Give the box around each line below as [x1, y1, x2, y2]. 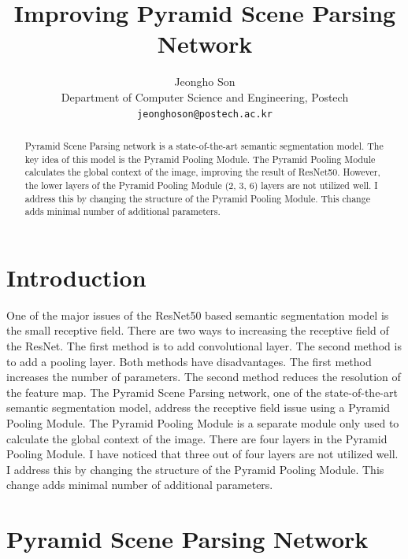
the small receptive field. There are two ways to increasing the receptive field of [6, 322, 389, 339]
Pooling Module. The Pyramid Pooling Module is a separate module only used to [6, 414, 399, 431]
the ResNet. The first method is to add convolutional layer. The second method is [6, 338, 402, 354]
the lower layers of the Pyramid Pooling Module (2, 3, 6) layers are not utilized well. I [24, 178, 378, 191]
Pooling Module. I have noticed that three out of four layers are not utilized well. [6, 446, 399, 462]
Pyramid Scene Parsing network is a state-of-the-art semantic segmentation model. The [24, 139, 384, 152]
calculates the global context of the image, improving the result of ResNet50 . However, [24, 165, 380, 179]
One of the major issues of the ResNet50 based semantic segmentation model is [6, 306, 389, 323]
